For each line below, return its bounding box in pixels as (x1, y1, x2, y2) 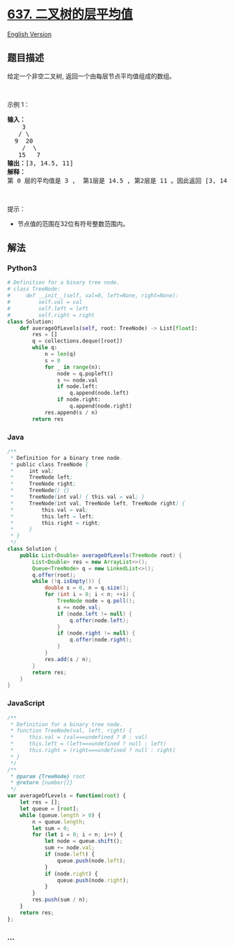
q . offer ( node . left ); (69, 616, 130, 624)
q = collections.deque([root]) (32, 338, 123, 345)
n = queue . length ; (32, 818, 86, 825)
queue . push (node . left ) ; (56, 857, 127, 864)
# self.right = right (7, 312, 95, 319)
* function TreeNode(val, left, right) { (10, 728, 132, 735)
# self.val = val (7, 298, 82, 306)
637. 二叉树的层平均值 (7, 6, 134, 22)
